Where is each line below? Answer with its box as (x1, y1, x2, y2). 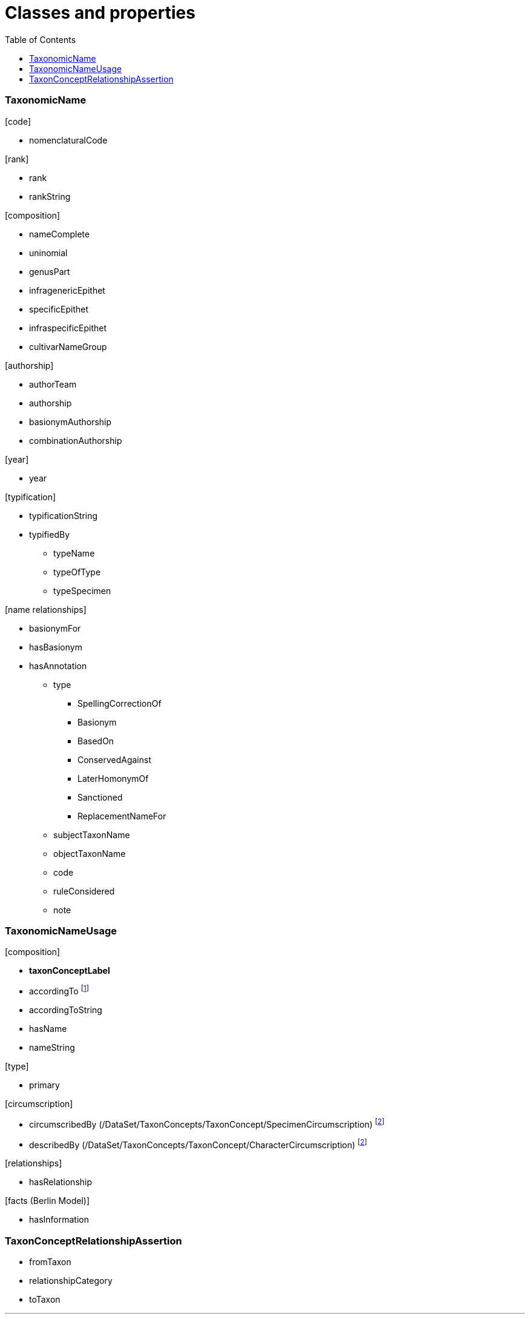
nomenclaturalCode (29, 134, 108, 145)
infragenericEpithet (29, 285, 105, 296)
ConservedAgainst (77, 754, 152, 765)
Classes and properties (5, 2, 195, 23)
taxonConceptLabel (29, 965, 110, 976)
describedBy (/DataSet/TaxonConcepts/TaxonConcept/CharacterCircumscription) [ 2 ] (29, 1137, 367, 1150)
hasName (29, 1023, 67, 1034)
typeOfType (53, 566, 101, 577)
